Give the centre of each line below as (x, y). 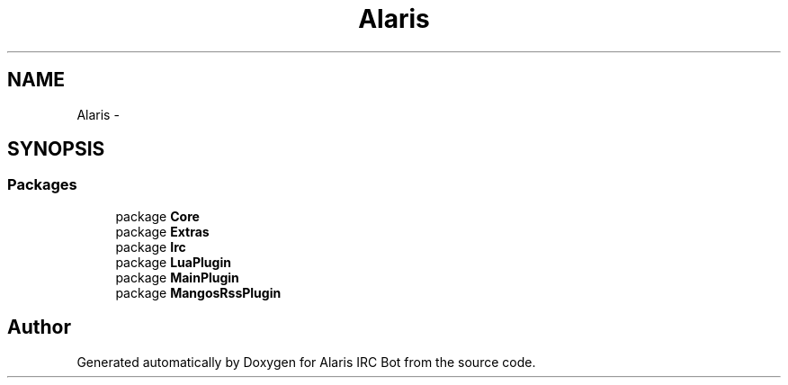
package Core (157, 216)
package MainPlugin (177, 277)
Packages (42, 185)
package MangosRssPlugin (198, 292)
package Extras (162, 231)
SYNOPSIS (56, 149)
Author (39, 327)
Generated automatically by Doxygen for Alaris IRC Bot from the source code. (306, 362)
